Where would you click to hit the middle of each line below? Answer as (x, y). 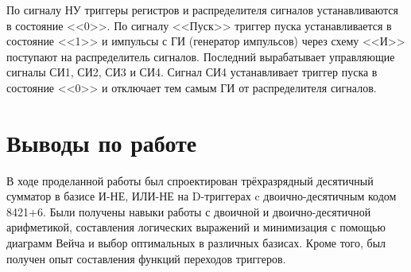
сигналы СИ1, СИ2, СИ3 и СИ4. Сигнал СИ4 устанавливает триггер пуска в (192, 72)
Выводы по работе (102, 142)
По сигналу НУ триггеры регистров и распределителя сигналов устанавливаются (203, 10)
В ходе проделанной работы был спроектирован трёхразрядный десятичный (190, 180)
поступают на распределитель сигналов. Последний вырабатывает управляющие (201, 56)
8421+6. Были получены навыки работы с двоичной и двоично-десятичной (189, 211)
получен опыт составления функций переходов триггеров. (146, 258)
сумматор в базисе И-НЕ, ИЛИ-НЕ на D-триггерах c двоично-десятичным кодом (202, 196)
